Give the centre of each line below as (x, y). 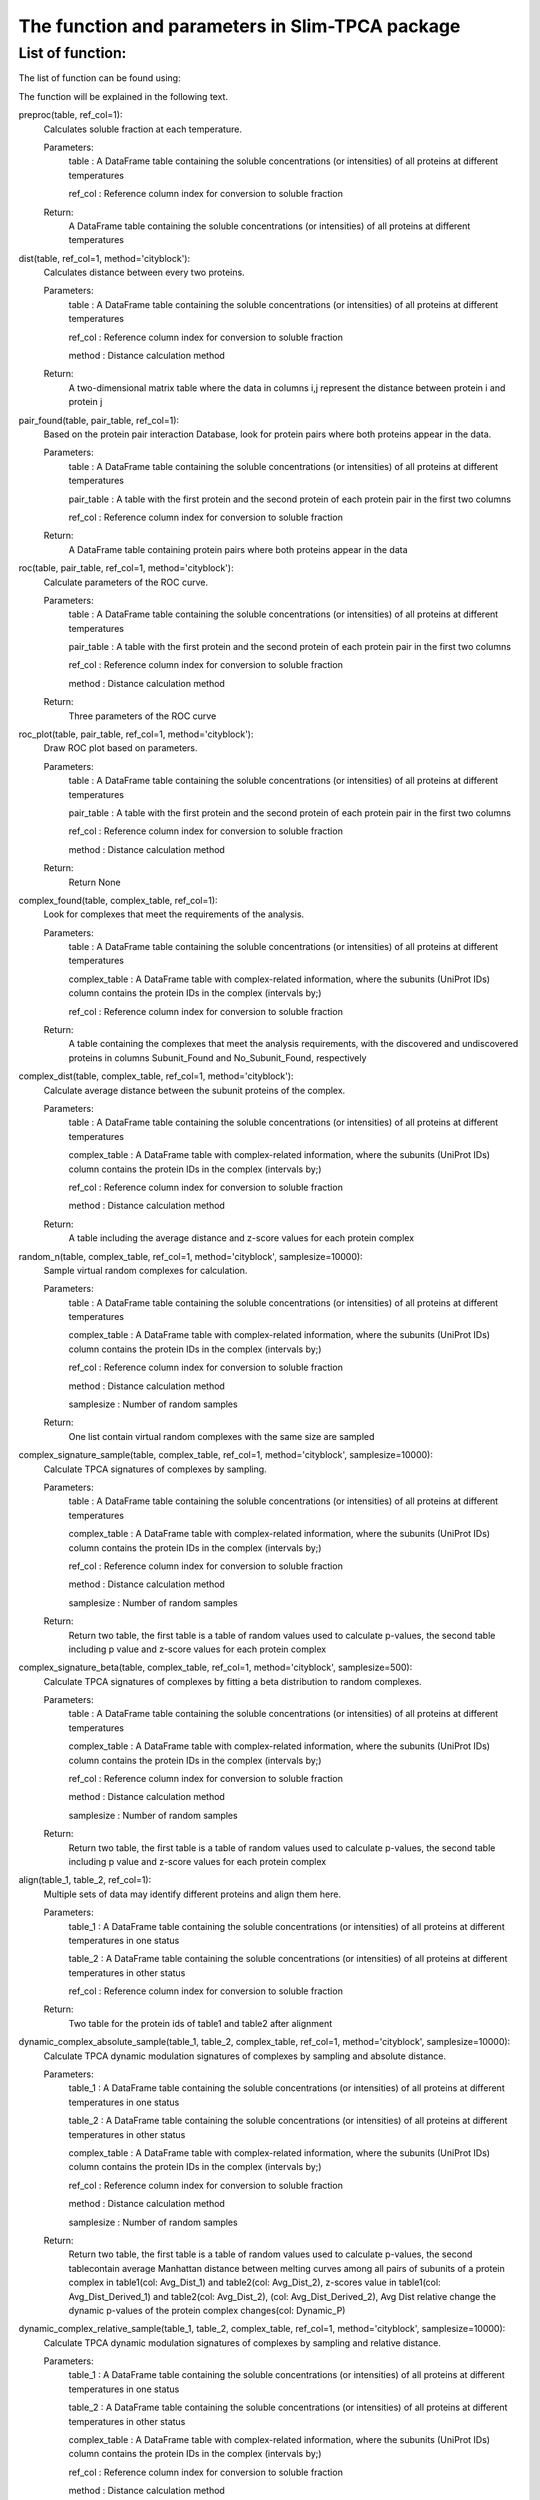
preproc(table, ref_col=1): (70, 115)
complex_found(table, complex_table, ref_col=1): (118, 900)
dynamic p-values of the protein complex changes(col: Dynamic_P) (207, 2310)
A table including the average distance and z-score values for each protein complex (241, 1238)
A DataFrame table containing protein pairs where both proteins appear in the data (238, 549)
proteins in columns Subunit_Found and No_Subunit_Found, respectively (217, 1057)
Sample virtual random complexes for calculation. (145, 1270)
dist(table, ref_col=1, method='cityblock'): (104, 258)
